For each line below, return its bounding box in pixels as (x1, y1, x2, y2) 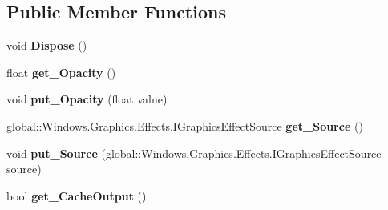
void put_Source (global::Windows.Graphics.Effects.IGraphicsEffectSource (6, 144, 382, 161)
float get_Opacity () (6, 63, 116, 80)
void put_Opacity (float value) (6, 91, 168, 107)
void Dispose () (6, 37, 87, 54)
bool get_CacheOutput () (6, 187, 147, 204)
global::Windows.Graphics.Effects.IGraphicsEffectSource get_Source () (6, 117, 363, 134)
